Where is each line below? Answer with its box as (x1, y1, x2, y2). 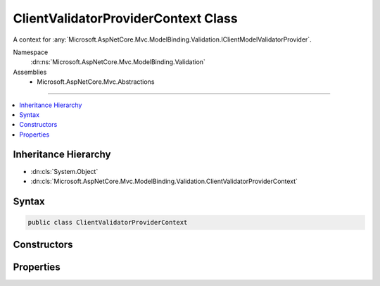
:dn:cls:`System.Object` (30, 167, 99, 175)
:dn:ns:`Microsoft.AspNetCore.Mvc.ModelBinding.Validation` (30, 58, 205, 66)
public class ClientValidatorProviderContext (27, 218, 188, 226)
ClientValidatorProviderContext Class (13, 11, 239, 26)
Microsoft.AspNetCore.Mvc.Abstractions (37, 77, 155, 86)
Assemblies (13, 68, 47, 76)
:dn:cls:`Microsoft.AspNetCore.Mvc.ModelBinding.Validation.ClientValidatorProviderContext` (30, 177, 298, 185)
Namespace (13, 48, 49, 56)
